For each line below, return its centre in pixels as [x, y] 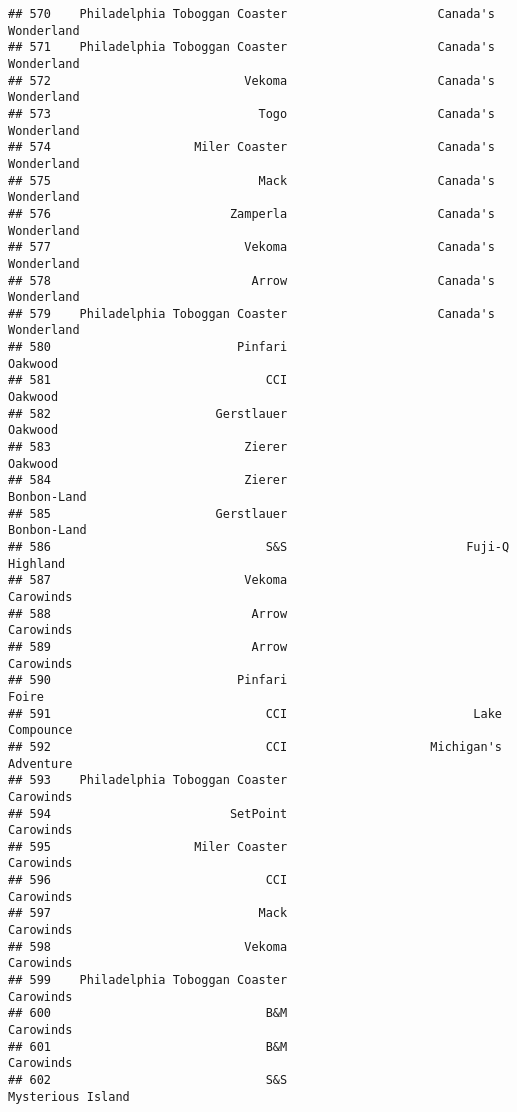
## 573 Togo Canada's [251, 113]
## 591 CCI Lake [255, 713]
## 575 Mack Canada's [251, 180]
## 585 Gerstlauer [148, 513]
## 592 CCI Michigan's [255, 746]
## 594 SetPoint [148, 813]
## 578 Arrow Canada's [251, 280]
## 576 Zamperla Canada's [251, 213]
